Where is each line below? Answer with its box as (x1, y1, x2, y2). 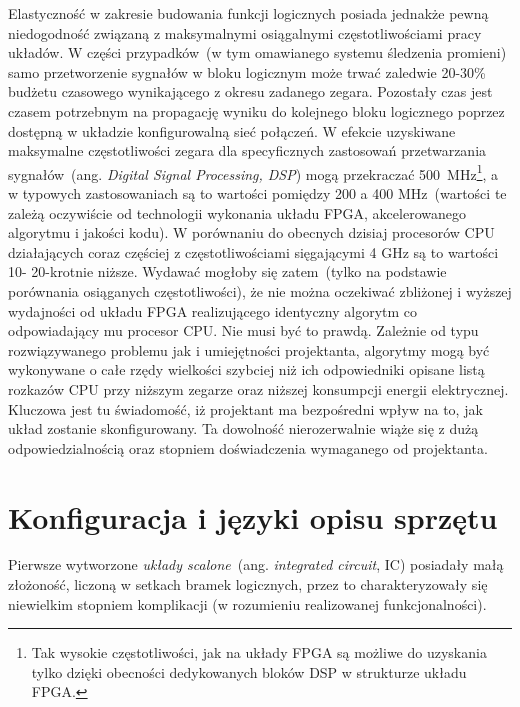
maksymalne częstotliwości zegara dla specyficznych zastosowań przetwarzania (8, 140, 487, 161)
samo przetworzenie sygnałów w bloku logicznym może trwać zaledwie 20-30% (8, 61, 486, 82)
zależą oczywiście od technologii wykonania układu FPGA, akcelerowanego (8, 202, 466, 223)
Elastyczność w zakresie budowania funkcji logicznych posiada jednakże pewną (8, 3, 489, 23)
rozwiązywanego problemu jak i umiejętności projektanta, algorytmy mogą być (8, 339, 490, 360)
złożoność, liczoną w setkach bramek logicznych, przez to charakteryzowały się (8, 574, 488, 595)
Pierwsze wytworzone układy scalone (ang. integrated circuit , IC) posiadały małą (8, 554, 504, 575)
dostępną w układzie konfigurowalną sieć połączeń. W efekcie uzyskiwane (8, 120, 456, 141)
